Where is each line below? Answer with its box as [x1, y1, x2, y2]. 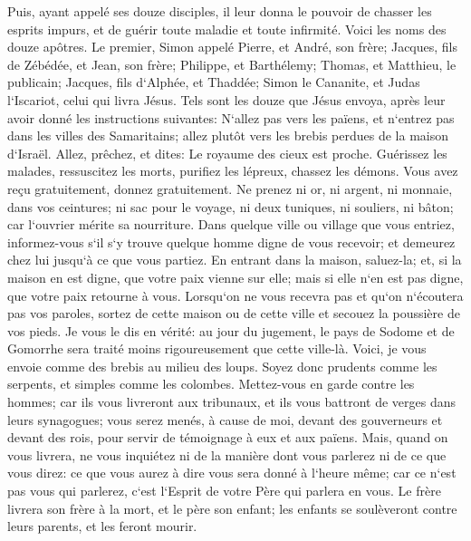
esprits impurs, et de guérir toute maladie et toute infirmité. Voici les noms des [7, 19, 447, 38]
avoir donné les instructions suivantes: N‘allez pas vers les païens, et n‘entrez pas [7, 108, 455, 127]
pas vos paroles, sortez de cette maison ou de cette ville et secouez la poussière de [7, 304, 460, 323]
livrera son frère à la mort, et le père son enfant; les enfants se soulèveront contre [7, 498, 457, 517]
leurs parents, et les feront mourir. [7, 517, 197, 536]
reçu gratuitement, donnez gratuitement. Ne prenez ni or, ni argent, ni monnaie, [7, 179, 453, 198]
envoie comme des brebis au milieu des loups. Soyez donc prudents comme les [7, 356, 437, 375]
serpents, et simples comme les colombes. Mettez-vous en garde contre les [7, 374, 415, 393]
